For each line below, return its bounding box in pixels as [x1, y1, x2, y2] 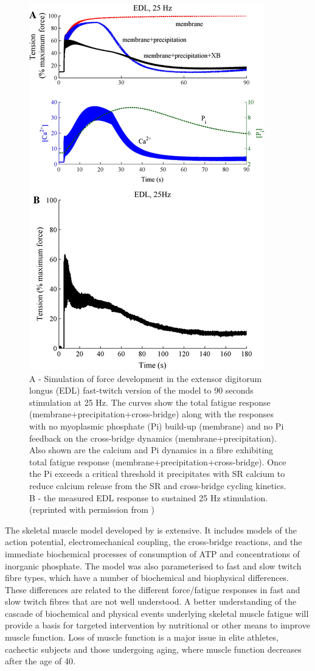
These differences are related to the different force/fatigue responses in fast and [5, 583, 300, 596]
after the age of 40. [5, 655, 75, 667]
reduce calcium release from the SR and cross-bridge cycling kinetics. [29, 479, 286, 492]
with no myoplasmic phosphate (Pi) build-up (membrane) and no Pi [29, 419, 284, 432]
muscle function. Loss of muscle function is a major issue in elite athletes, [5, 631, 279, 644]
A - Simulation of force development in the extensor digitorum [29, 372, 262, 384]
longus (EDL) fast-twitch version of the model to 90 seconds [29, 384, 254, 397]
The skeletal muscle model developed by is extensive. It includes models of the [5, 523, 297, 536]
